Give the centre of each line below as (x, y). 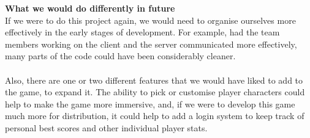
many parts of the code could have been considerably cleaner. (120, 56)
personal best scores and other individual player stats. (106, 127)
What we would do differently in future (90, 8)
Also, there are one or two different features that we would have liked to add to (154, 80)
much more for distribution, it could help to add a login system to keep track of (155, 116)
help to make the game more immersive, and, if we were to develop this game (150, 103)
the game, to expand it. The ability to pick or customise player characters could (155, 92)
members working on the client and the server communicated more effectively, (151, 44)
